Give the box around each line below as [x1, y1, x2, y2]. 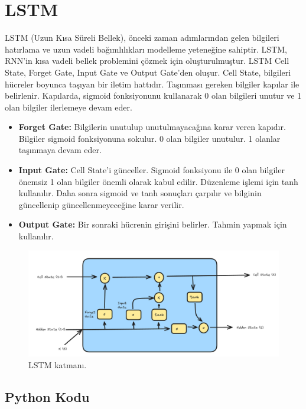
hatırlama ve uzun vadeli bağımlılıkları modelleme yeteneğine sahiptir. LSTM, [5, 43, 287, 55]
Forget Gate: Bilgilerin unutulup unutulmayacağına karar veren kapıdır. [18, 121, 286, 133]
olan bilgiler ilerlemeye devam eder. [5, 100, 132, 113]
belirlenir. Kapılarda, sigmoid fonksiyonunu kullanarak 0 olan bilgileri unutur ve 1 [5, 89, 302, 102]
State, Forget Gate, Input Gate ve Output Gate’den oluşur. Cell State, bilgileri [5, 66, 291, 78]
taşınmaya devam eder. [18, 144, 102, 156]
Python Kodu [5, 387, 90, 405]
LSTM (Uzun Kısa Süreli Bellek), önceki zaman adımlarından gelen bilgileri [5, 31, 279, 44]
